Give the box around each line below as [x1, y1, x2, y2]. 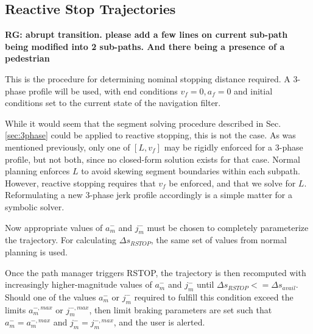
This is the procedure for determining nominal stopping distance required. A [5, 72, 290, 85]
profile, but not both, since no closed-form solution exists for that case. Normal [5, 152, 300, 165]
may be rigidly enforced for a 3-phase [164, 140, 303, 153]
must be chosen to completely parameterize [147, 221, 309, 233]
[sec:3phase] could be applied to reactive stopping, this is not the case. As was [5, 129, 296, 141]
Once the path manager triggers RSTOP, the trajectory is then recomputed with [5, 266, 306, 279]
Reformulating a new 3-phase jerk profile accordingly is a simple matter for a [5, 188, 292, 201]
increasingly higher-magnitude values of [5, 278, 152, 291]
